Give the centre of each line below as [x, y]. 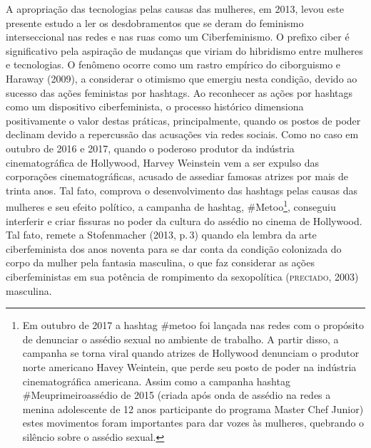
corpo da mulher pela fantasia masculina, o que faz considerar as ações [160, 262]
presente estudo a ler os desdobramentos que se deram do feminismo [155, 22]
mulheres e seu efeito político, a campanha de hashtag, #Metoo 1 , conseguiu [171, 205]
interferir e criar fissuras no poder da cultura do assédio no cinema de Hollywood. [184, 220]
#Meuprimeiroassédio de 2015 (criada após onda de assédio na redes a [177, 395]
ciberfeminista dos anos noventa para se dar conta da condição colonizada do [174, 248]
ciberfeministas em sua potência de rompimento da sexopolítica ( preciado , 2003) [182, 276]
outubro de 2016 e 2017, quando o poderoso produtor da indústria [150, 148]
